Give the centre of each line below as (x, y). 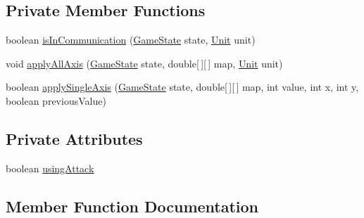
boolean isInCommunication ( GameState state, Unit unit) (131, 40)
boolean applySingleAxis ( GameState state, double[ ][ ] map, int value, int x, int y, (182, 87)
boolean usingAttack (50, 168)
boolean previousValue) (56, 100)
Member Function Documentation (132, 206)
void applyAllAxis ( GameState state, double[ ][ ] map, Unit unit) (144, 63)
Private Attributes (74, 138)
